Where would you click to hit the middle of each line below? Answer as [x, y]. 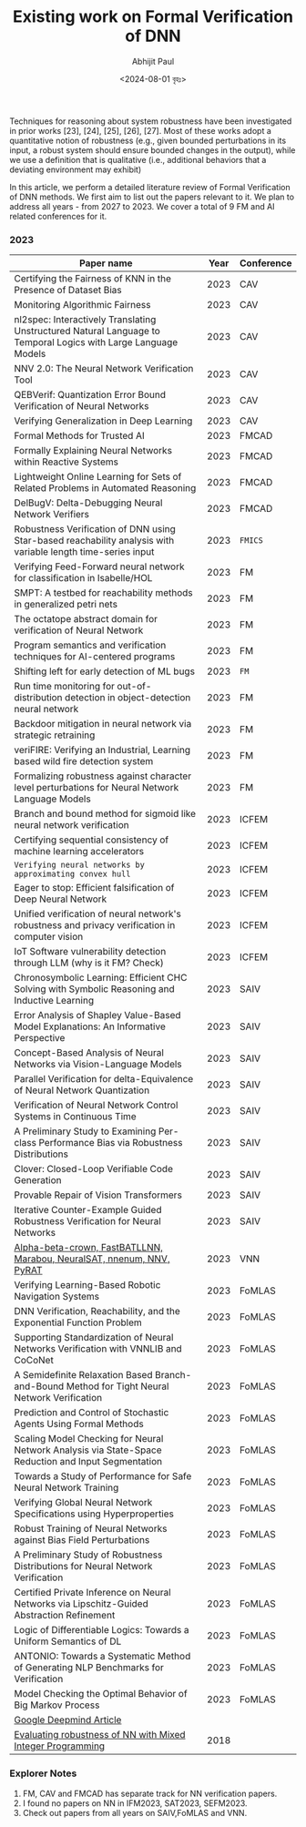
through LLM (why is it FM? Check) [89, 963]
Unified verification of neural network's [98, 914]
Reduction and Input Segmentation [88, 1462]
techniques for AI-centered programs [95, 657]
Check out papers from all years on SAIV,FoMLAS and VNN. [135, 1812]
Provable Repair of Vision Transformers [98, 1195]
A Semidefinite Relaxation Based [83, 1375]
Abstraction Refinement [65, 1616]
